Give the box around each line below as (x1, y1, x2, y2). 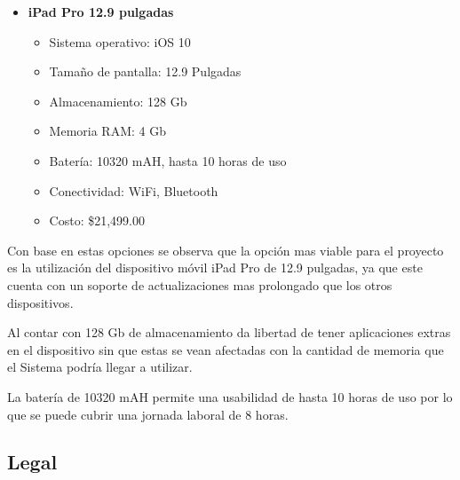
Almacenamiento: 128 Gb (49, 91, 187, 110)
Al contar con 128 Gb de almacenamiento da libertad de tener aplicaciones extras (7, 323, 451, 342)
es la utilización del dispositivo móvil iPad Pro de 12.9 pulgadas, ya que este (7, 258, 423, 277)
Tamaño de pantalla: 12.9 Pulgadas (49, 62, 242, 81)
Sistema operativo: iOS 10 (49, 32, 191, 51)
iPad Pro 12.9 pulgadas (28, 3, 174, 20)
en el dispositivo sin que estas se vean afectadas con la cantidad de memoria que (7, 340, 444, 358)
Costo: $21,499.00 (49, 211, 146, 230)
